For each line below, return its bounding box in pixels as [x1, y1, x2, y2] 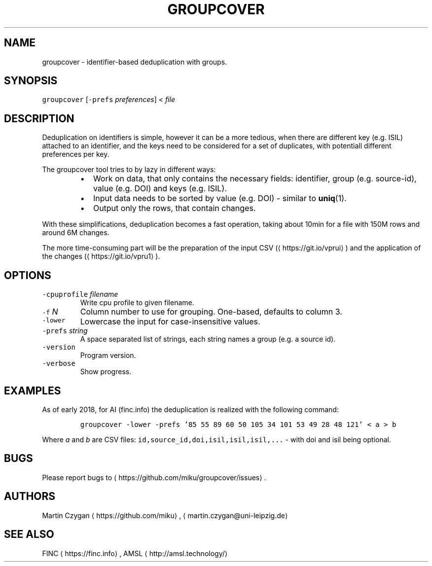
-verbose [42, 359, 75, 368]
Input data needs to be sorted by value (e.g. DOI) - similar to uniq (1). [93, 193, 347, 204]
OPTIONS [4, 269, 51, 282]
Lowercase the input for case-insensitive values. [80, 317, 260, 327]
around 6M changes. [42, 228, 109, 237]
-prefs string [42, 326, 88, 335]
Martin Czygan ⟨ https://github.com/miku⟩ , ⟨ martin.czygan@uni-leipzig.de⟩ [42, 511, 288, 520]
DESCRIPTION [4, 112, 74, 125]
